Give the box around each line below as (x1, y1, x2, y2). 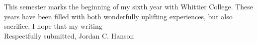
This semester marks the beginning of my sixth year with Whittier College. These (4, 1, 254, 11)
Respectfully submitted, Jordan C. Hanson (4, 30, 134, 41)
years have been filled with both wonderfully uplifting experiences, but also (4, 11, 233, 21)
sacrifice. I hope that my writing (4, 21, 102, 31)
